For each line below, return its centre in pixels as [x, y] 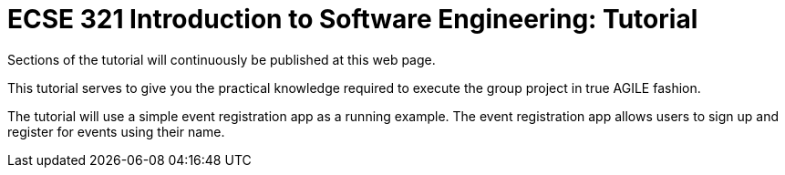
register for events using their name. [116, 131]
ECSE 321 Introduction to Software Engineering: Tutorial [353, 19]
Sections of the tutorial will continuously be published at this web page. [222, 59]
